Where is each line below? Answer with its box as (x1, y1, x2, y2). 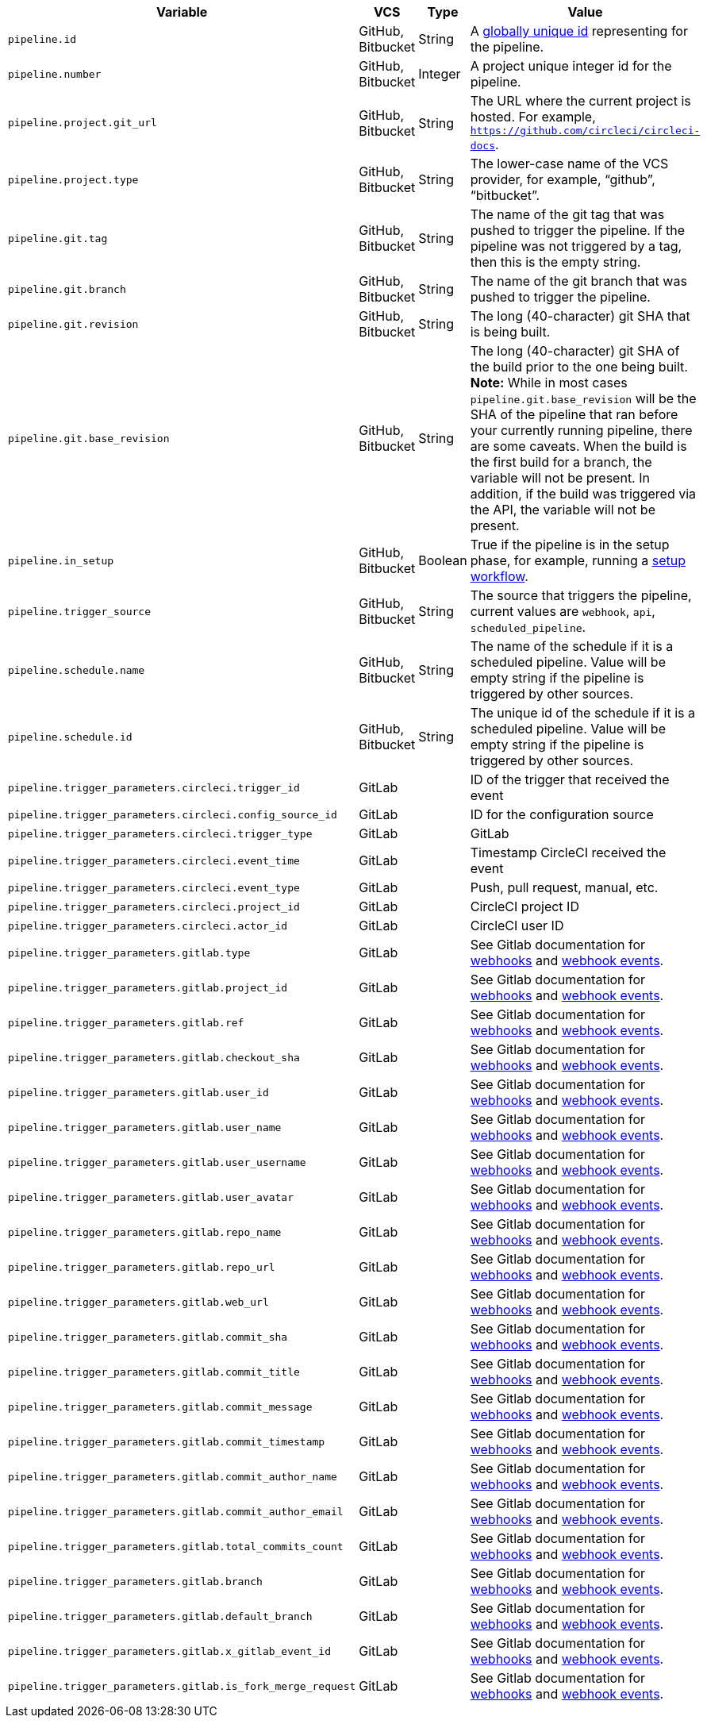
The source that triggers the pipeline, (470, 587, 692, 603)
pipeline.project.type (8, 173, 139, 186)
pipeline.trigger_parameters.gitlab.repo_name (8, 1226, 282, 1238)
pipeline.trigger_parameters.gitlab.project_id (8, 981, 288, 994)
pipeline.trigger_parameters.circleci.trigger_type (8, 827, 313, 840)
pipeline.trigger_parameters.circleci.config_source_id (8, 808, 337, 821)
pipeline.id (8, 33, 77, 45)
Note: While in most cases (470, 375, 628, 391)
